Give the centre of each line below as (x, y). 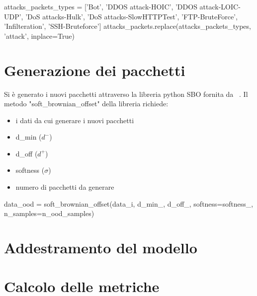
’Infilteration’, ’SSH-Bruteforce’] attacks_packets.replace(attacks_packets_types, (128, 26)
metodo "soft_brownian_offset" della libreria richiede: (86, 104)
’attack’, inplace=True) (40, 36)
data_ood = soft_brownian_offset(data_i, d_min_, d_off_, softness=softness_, (129, 203)
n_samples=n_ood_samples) (49, 213)
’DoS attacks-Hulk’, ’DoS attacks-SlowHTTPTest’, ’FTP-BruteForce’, (131, 16)
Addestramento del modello (101, 248)
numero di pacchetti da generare (65, 187)
